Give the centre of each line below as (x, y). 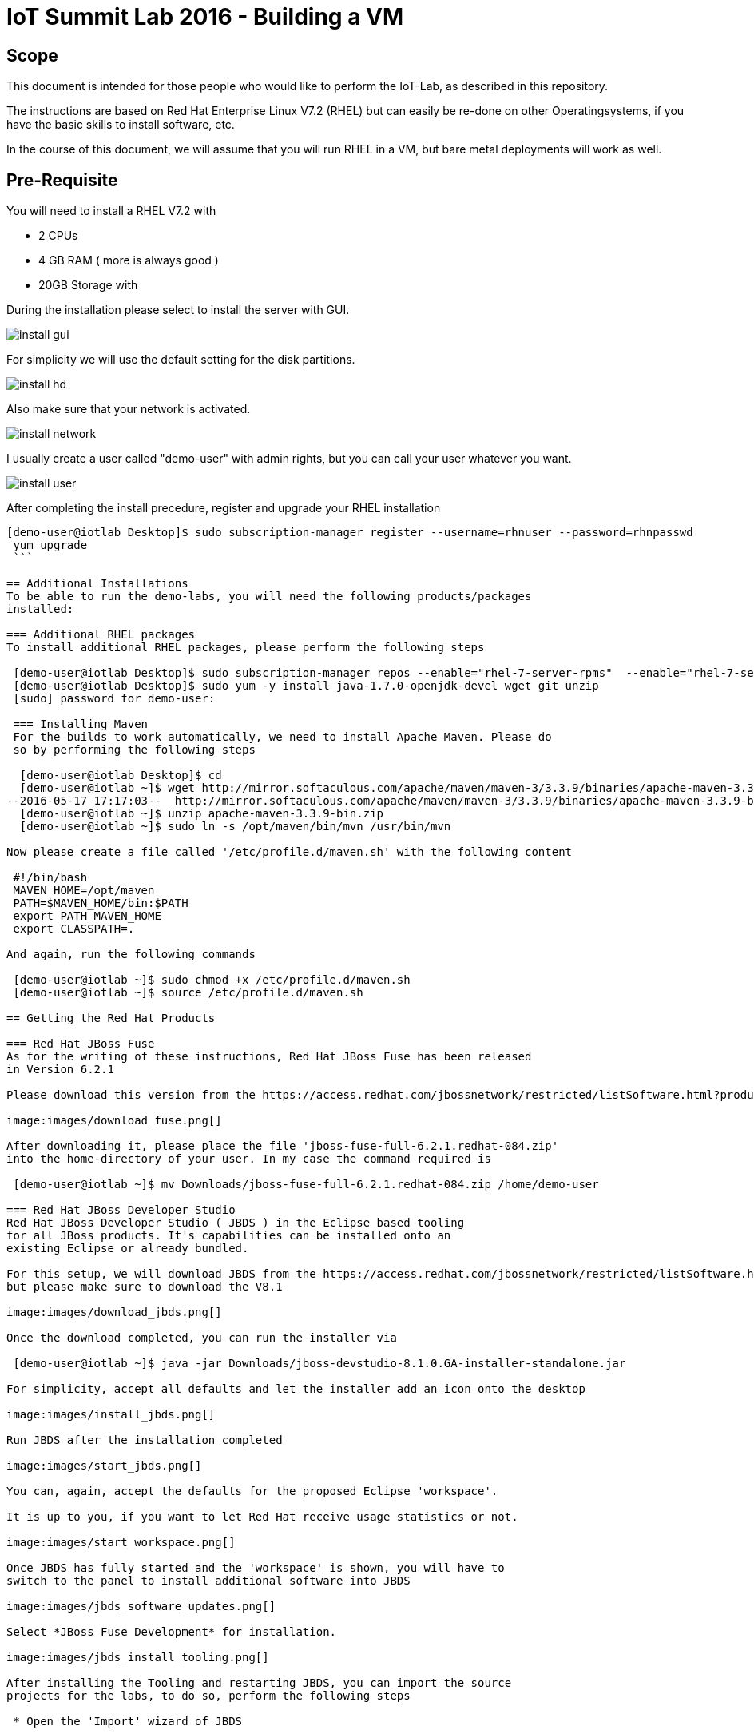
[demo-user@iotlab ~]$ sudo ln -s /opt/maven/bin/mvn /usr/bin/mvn (235, 827)
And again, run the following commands (131, 954)
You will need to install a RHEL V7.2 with (111, 211)
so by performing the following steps (134, 750)
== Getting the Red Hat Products (111, 1018)
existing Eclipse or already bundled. (128, 1249)
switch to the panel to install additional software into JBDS (208, 1581)
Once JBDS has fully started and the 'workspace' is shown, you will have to (256, 1568)
